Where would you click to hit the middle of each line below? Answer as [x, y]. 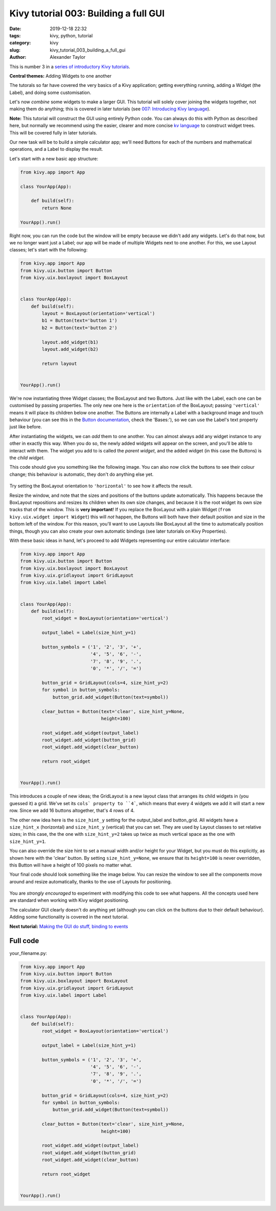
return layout [59, 363]
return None [56, 208]
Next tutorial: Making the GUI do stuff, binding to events [69, 926]
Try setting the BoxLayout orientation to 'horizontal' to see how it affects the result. [101, 486]
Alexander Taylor [68, 57]
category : [20, 43]
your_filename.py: [28, 953]
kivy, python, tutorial [71, 35]
